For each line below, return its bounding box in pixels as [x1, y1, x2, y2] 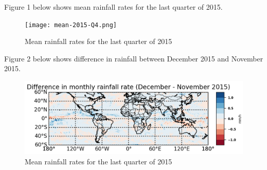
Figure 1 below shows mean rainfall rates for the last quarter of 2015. [4, 2, 223, 12]
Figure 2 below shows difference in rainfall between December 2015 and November [4, 53, 263, 63]
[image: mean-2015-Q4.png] [25, 21, 117, 29]
